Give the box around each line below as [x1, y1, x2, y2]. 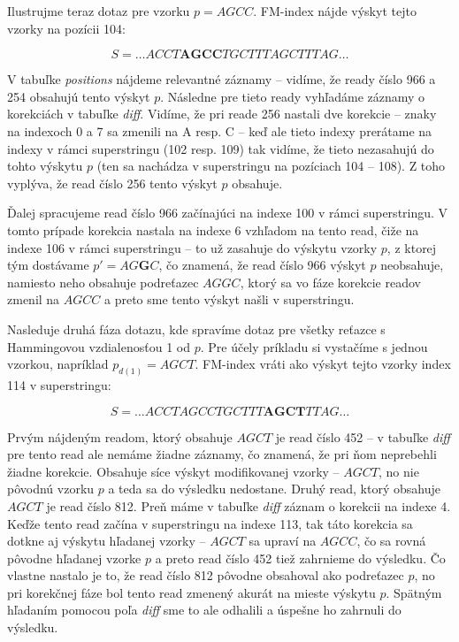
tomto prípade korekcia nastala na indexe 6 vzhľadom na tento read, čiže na [7, 220, 419, 239]
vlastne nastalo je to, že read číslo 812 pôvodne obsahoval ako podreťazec [7, 566, 404, 585]
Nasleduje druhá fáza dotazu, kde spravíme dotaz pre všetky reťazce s [7, 319, 386, 338]
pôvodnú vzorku [7, 479, 95, 498]
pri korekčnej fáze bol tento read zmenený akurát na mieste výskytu [7, 583, 376, 601]
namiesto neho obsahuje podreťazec [7, 272, 199, 291]
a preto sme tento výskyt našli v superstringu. [103, 290, 355, 309]
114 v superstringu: [7, 375, 111, 394]
